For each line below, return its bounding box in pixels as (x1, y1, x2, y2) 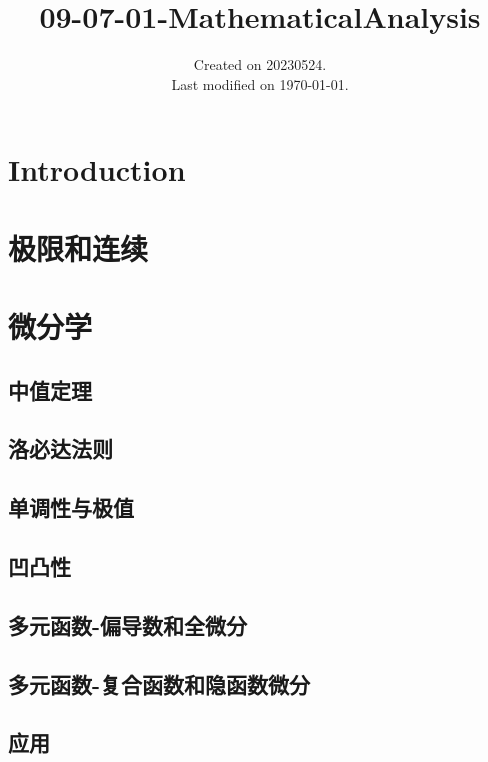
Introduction (8, 149, 186, 190)
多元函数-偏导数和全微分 (8, 609, 248, 640)
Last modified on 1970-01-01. (171, 73, 349, 94)
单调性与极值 (8, 492, 134, 523)
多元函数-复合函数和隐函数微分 (8, 668, 311, 699)
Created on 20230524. (193, 54, 327, 75)
